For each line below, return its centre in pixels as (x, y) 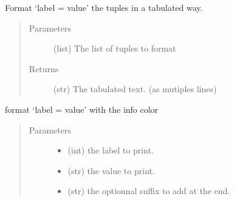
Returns (44, 68)
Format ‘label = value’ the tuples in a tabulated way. (104, 7)
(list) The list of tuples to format (115, 48)
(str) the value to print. (111, 170)
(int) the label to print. (111, 150)
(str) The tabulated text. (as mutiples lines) (135, 89)
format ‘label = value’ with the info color (82, 109)
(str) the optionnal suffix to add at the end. (149, 191)
